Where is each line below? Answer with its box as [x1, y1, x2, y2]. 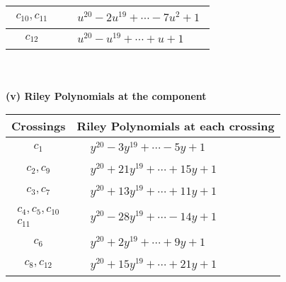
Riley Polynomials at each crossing [76, 118, 275, 135]
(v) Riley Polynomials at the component [6, 88, 207, 103]
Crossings [11, 118, 66, 135]
